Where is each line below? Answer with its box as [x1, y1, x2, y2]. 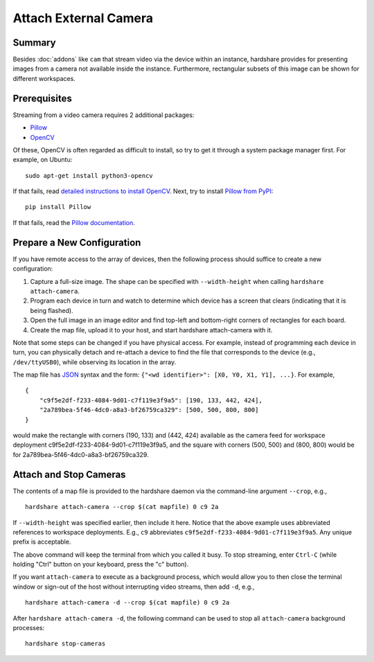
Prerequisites [12, 92, 72, 104]
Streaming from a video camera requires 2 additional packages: [12, 111, 195, 119]
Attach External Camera [12, 10, 154, 26]
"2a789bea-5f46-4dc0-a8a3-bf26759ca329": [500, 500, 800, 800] [39, 406, 259, 414]
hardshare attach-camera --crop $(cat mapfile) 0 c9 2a [25, 503, 219, 511]
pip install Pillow [25, 203, 91, 211]
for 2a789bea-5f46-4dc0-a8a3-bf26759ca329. [12, 450, 149, 458]
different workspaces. [12, 74, 75, 82]
